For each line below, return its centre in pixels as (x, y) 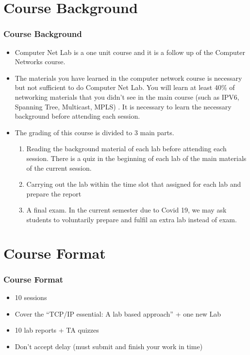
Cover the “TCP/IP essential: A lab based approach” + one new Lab (118, 313)
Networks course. (40, 62)
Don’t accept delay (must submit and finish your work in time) (109, 346)
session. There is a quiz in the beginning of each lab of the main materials (136, 158)
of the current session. (59, 168)
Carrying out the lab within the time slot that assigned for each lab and (134, 184)
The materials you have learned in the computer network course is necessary (128, 78)
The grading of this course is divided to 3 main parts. (94, 132)
